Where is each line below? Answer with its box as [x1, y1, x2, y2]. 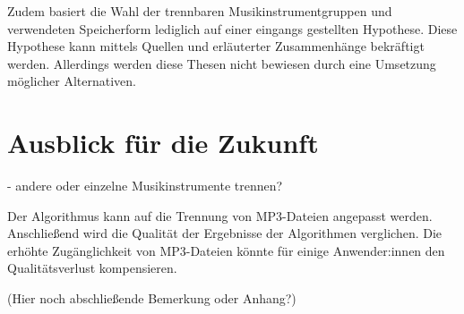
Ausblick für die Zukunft [7, 124, 319, 161]
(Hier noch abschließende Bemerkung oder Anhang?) [7, 289, 296, 308]
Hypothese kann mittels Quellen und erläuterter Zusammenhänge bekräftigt [7, 37, 425, 55]
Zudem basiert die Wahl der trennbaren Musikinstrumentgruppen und [7, 2, 392, 20]
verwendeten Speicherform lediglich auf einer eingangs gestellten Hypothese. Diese [7, 19, 458, 38]
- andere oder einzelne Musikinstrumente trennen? [7, 176, 283, 195]
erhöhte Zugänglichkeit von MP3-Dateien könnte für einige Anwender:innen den [7, 241, 445, 259]
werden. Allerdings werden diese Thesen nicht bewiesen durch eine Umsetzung [7, 54, 436, 72]
